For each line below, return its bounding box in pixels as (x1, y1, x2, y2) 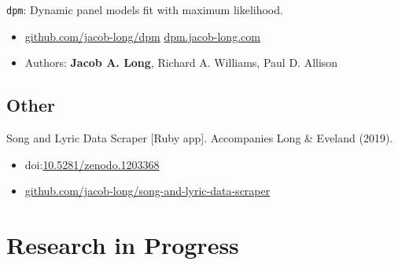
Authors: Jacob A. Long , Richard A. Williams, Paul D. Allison (24, 54, 338, 71)
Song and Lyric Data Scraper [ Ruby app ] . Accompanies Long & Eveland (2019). (6, 130, 393, 146)
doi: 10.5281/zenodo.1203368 (24, 156, 160, 172)
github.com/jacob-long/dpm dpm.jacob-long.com (24, 28, 260, 44)
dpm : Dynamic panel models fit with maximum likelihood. (6, 2, 283, 17)
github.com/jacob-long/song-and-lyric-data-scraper (24, 182, 271, 199)
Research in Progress (6, 229, 239, 261)
